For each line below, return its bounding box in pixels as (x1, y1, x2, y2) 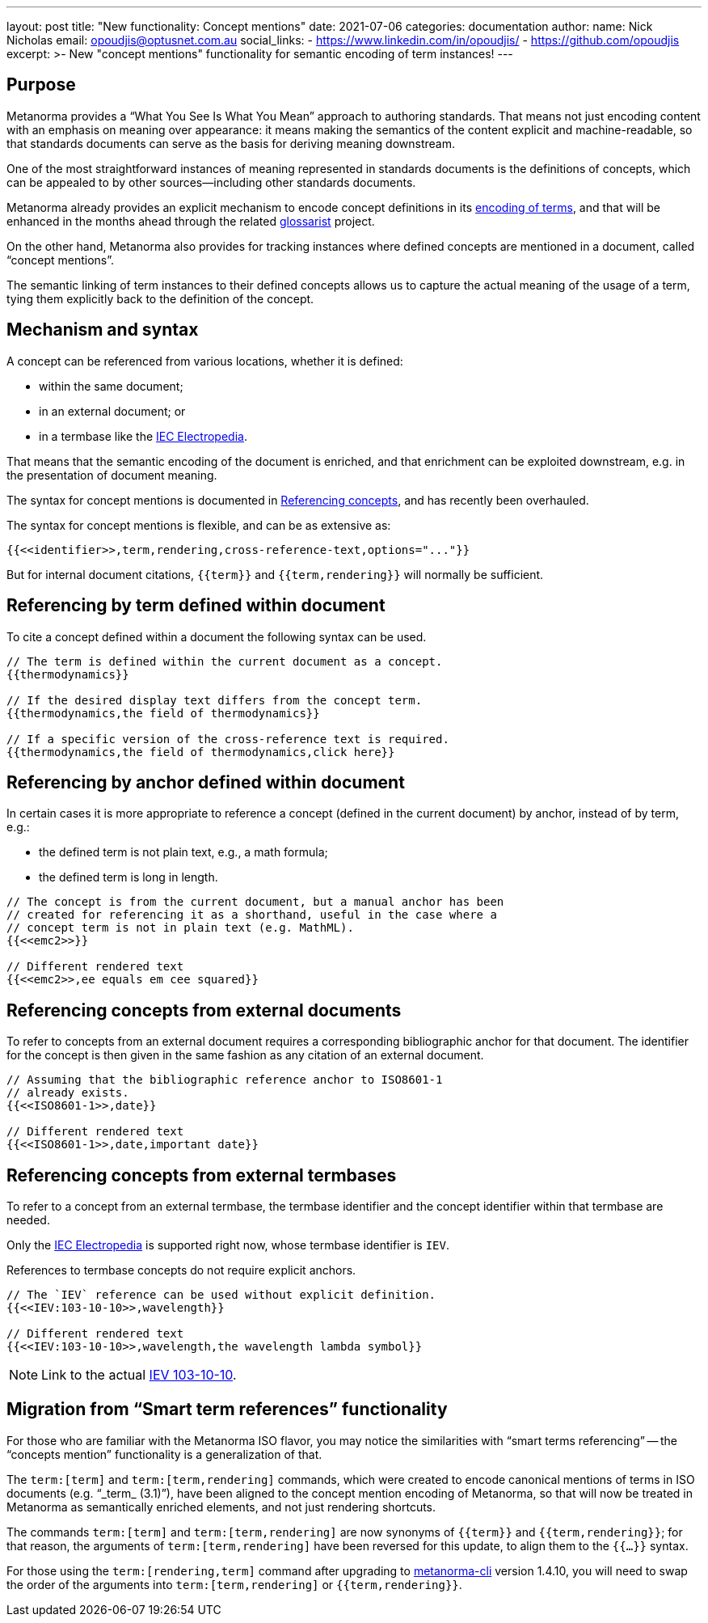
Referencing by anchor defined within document (6, 771, 405, 792)
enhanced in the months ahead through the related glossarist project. (6, 213, 375, 228)
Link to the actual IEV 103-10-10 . (41, 1367, 237, 1384)
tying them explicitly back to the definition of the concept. (6, 291, 314, 306)
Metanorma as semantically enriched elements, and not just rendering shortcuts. (6, 1499, 436, 1514)
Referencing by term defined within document (6, 595, 386, 616)
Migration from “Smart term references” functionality (6, 1399, 448, 1420)
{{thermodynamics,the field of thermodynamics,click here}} (6, 745, 395, 759)
